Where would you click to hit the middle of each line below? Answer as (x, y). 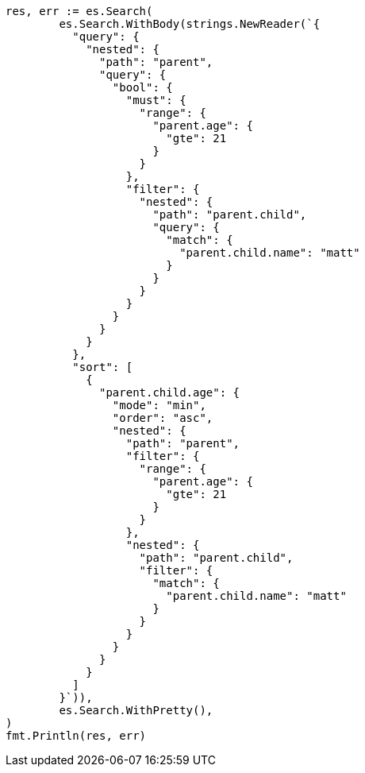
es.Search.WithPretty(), (136, 710)
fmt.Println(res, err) (76, 736)
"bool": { (142, 87)
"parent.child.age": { (170, 392)
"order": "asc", (163, 418)
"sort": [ (103, 367)
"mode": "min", (159, 405)
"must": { (156, 100)
